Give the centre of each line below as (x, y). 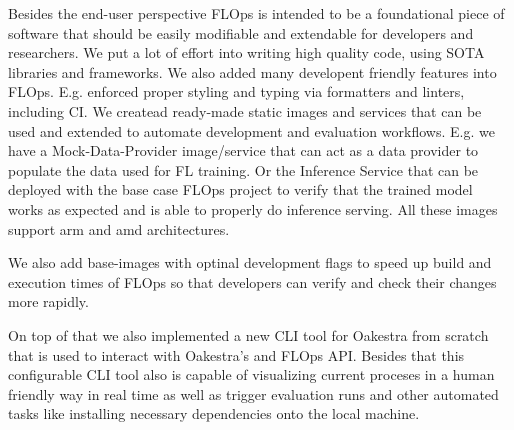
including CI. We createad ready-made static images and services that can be (245, 110)
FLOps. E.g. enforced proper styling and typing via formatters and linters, (236, 91)
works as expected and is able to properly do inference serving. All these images (253, 208)
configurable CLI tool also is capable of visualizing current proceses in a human (251, 374)
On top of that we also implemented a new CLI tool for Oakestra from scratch (248, 334)
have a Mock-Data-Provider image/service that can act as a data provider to (243, 150)
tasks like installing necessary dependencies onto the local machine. (214, 413)
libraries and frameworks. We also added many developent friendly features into (252, 71)
